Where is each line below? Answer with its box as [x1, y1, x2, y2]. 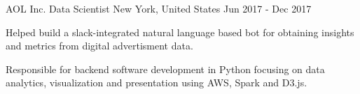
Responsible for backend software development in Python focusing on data [6, 61, 325, 76]
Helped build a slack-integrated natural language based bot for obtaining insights [6, 24, 354, 39]
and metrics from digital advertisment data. [6, 38, 193, 53]
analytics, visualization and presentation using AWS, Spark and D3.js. [6, 75, 307, 90]
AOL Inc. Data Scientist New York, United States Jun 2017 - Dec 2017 [6, 1, 312, 15]
